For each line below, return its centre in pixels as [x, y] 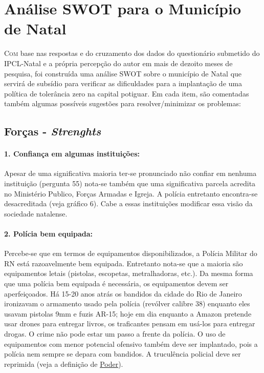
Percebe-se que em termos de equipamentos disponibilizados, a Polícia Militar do [131, 253]
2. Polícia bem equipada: [49, 234]
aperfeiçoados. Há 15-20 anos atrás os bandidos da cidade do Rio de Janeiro [123, 293]
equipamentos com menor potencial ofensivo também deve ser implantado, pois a [131, 343]
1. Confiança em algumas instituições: [72, 154]
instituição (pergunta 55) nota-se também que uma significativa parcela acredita [130, 183]
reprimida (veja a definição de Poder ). [64, 364]
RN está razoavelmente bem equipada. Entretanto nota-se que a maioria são [124, 263]
